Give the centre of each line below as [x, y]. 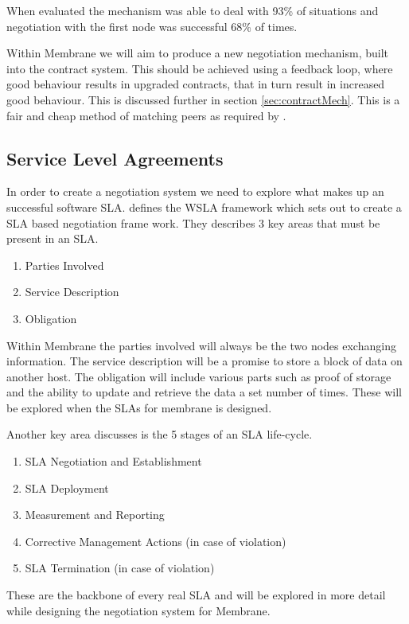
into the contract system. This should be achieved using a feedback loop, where [200, 68]
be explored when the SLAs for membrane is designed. [139, 407]
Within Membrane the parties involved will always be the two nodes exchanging [201, 345]
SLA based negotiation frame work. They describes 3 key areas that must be [193, 222]
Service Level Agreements [115, 158]
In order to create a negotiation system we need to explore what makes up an [195, 191]
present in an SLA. [53, 238]
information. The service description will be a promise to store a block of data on [204, 361]
